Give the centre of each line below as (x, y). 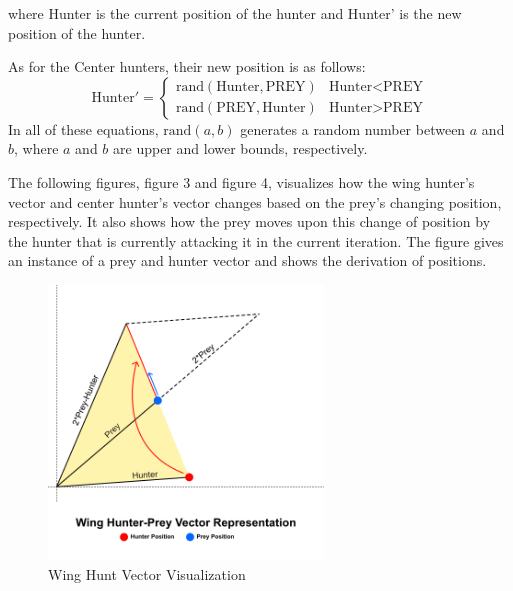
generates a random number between (353, 128)
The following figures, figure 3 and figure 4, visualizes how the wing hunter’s (241, 181)
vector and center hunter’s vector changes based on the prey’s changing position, (255, 201)
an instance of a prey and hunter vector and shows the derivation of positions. (247, 260)
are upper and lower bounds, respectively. (240, 148)
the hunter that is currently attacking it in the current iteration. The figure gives (256, 240)
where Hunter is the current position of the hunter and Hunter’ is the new (235, 13)
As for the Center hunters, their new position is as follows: (187, 66)
